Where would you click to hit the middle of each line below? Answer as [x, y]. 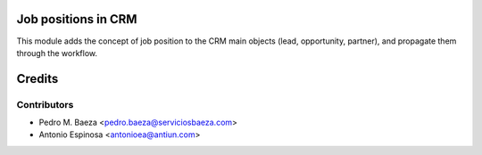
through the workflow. [57, 53]
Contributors [45, 104]
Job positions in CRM [77, 19]
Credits [37, 79]
